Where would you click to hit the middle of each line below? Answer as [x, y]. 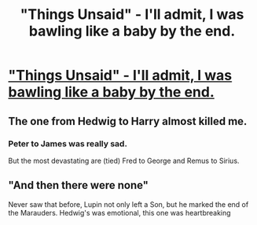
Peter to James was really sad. [68, 143]
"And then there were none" [79, 185]
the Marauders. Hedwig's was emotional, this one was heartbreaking [119, 212]
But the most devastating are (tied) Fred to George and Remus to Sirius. [124, 160]
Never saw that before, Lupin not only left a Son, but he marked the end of [128, 204]
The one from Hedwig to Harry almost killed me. [128, 121]
